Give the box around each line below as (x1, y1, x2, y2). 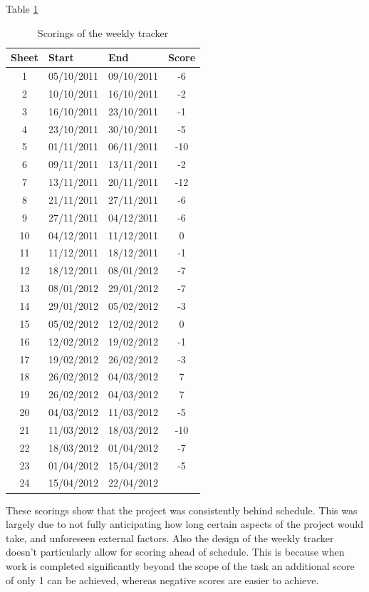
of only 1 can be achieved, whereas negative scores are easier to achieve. (6, 572, 319, 587)
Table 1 (6, 1, 38, 16)
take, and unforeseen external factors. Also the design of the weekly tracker (6, 530, 334, 545)
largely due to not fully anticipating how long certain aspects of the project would (6, 516, 363, 531)
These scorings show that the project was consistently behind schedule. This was (6, 502, 358, 517)
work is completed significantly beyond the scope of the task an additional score (6, 558, 355, 573)
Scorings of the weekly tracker (37, 25, 169, 40)
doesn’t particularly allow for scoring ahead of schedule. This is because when (6, 544, 345, 559)
